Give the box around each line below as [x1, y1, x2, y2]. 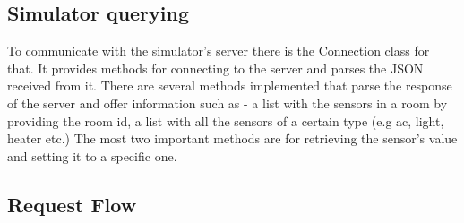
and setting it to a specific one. [7, 146, 177, 165]
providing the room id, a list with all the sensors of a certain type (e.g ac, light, [7, 111, 444, 130]
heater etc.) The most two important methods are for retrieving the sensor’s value [7, 129, 458, 148]
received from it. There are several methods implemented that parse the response [7, 76, 452, 95]
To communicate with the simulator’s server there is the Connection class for [7, 41, 430, 60]
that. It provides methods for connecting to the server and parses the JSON [7, 58, 424, 77]
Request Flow [7, 190, 137, 218]
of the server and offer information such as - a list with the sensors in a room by [7, 93, 448, 112]
